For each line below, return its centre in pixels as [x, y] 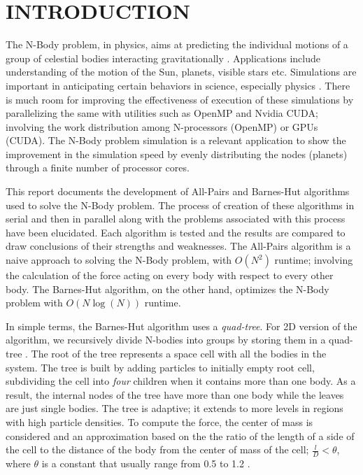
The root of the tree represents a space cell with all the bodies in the [179, 353]
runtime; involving [314, 260]
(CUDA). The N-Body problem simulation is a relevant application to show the [176, 140]
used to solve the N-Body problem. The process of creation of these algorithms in [180, 205]
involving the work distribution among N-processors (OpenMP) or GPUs [162, 126]
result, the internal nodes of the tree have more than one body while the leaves [175, 394]
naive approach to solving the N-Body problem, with [119, 260]
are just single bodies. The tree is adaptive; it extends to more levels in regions [175, 408]
